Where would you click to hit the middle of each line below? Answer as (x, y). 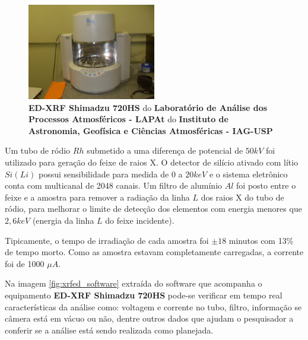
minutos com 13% (261, 240)
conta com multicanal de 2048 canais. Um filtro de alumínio (114, 185)
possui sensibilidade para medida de (104, 174)
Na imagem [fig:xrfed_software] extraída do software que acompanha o (134, 283)
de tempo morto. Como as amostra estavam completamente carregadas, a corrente (154, 252)
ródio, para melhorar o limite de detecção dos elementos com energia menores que (153, 209)
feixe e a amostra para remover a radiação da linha (97, 197)
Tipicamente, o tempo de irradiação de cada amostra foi (107, 240)
